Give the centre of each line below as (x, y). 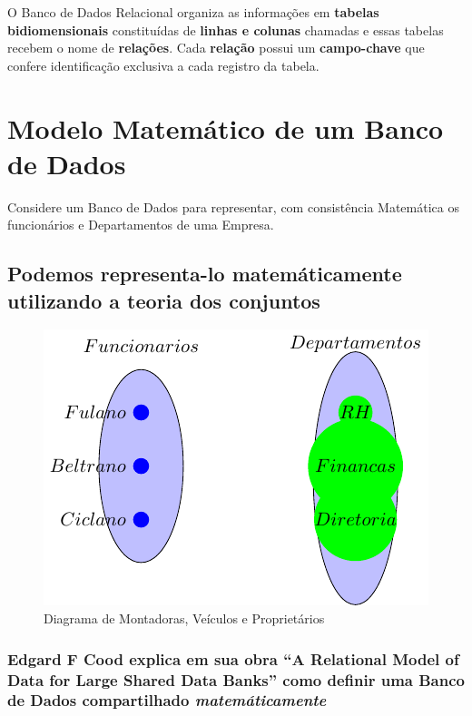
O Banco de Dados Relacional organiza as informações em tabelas (193, 12)
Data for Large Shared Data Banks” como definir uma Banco (236, 679)
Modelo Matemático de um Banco (226, 128)
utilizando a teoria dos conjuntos (164, 300)
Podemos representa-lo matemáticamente (205, 274)
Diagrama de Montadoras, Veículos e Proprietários (184, 618)
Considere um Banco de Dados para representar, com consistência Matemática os (233, 206)
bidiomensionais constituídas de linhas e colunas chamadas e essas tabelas (226, 29)
